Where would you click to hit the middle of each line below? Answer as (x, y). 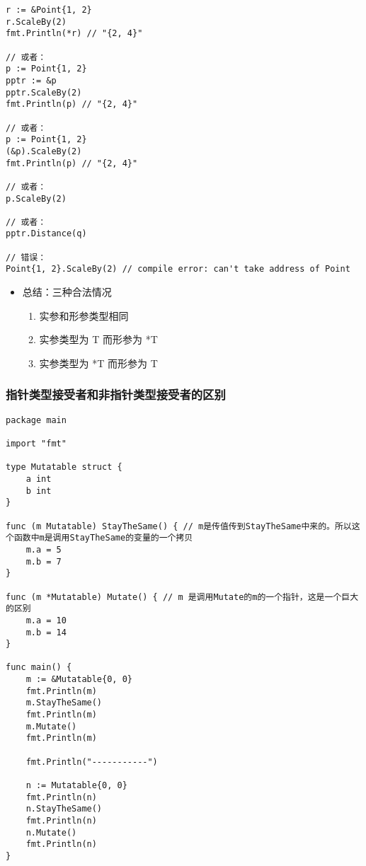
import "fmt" (36, 444)
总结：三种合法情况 (67, 292)
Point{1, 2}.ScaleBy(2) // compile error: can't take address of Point (178, 269)
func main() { (39, 668)
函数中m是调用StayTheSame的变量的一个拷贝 (103, 538)
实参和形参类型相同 (84, 315)
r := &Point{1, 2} (49, 10)
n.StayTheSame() (64, 809)
